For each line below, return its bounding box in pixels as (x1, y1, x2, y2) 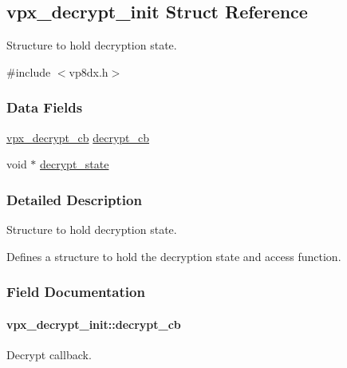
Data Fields (6, 97, 83, 117)
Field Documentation (6, 282, 145, 302)
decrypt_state (40, 156, 109, 172)
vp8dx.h (69, 63, 108, 80)
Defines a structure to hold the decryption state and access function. (6, 247, 341, 264)
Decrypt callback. (6, 346, 92, 362)
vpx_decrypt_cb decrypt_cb (6, 129, 150, 145)
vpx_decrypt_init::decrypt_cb (6, 315, 181, 332)
